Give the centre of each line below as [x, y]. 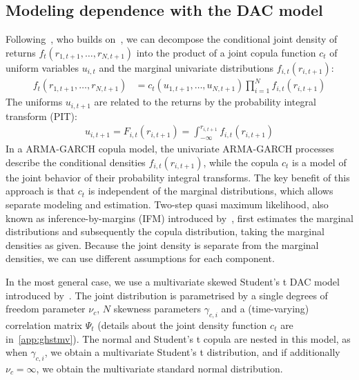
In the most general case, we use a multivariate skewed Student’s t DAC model [173, 281]
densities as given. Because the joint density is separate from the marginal [162, 244]
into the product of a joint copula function [226, 52]
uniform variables [42, 67]
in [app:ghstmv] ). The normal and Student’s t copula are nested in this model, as [178, 338]
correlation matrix [44, 324]
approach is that [40, 191]
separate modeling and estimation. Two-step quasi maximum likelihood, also [167, 204]
